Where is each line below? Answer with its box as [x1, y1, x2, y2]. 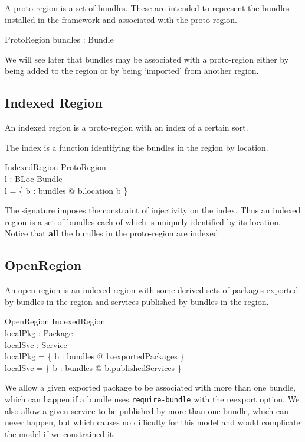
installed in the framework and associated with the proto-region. [5, 13, 237, 25]
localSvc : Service [5, 338, 67, 350]
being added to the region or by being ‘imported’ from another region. [5, 64, 259, 77]
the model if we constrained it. [5, 427, 116, 440]
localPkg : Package [5, 326, 73, 339]
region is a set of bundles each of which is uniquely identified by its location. [5, 215, 281, 227]
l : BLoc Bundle [5, 172, 63, 184]
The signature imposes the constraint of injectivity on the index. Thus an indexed [5, 204, 301, 216]
